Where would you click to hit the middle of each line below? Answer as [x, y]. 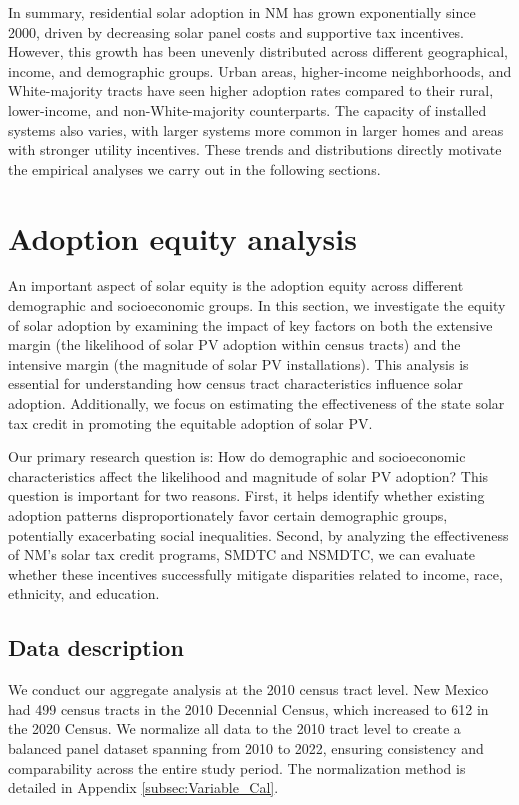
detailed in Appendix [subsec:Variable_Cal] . [143, 787]
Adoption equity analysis [182, 237]
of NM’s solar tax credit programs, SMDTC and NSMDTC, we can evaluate [242, 554]
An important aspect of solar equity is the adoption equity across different [236, 285]
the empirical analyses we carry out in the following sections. [194, 168]
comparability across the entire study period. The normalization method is [237, 767]
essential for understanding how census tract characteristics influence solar [236, 383]
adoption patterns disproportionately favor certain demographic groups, [228, 515]
